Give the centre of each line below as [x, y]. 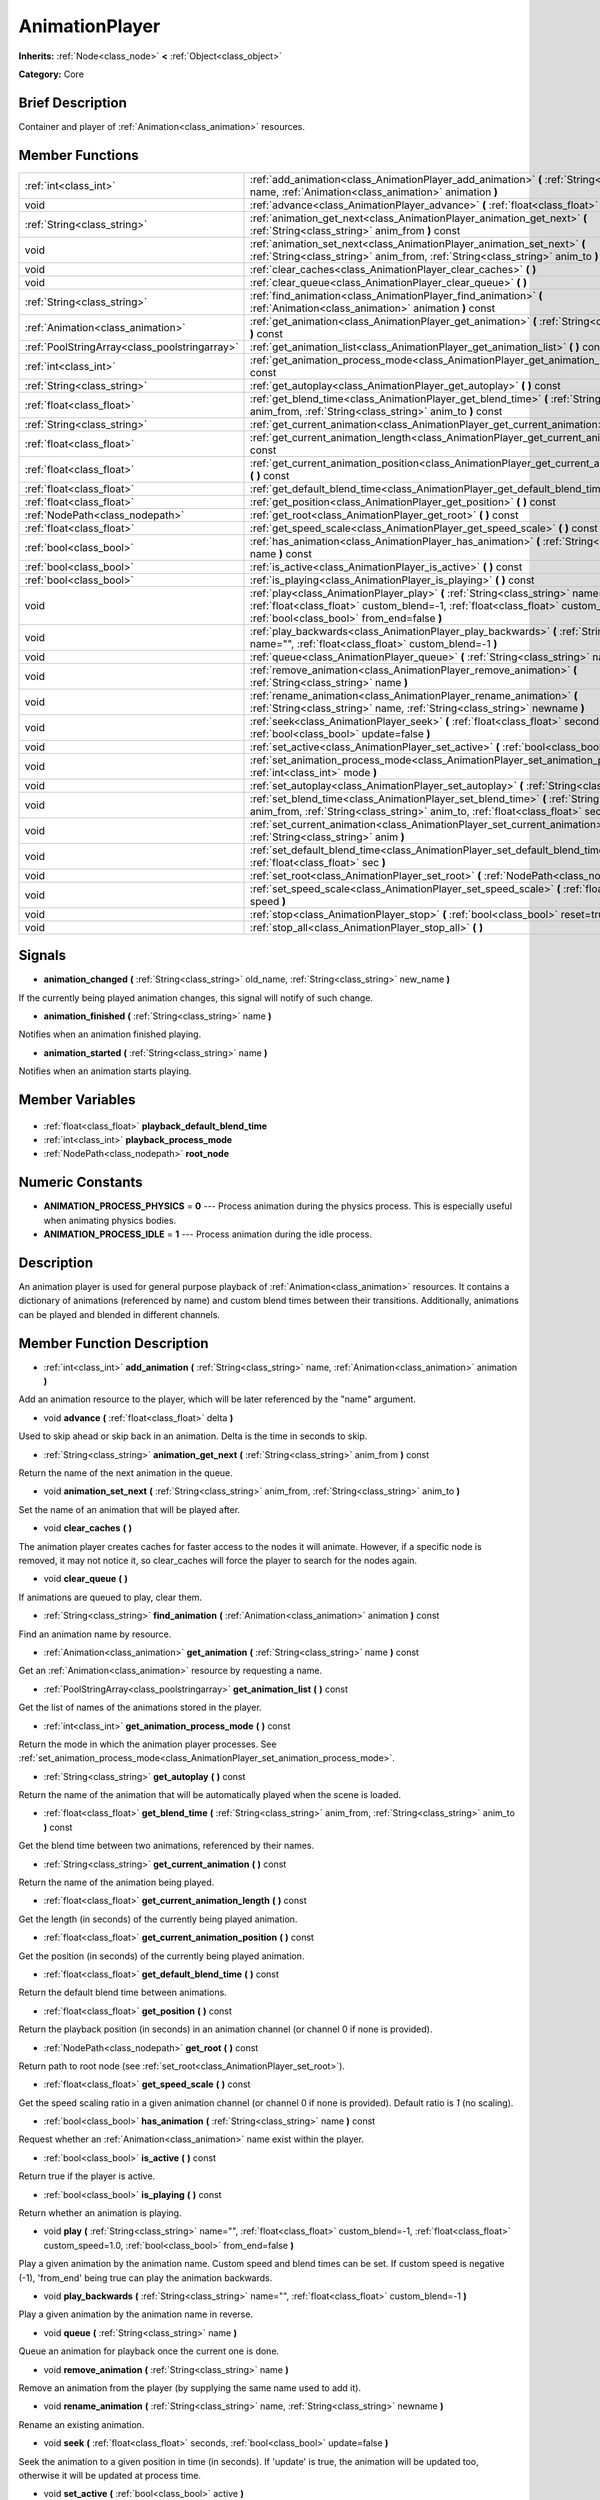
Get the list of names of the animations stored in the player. [140, 1707]
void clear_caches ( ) [87, 1528]
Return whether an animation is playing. [100, 2213]
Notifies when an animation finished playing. [110, 1034]
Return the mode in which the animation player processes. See [147, 1744]
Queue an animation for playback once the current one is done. [149, 2351]
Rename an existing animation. [81, 2424]
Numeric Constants [81, 1182]
